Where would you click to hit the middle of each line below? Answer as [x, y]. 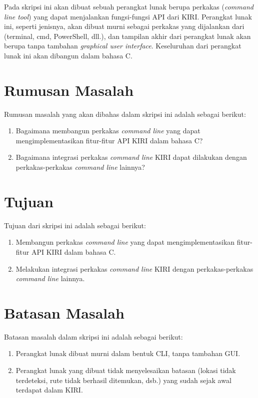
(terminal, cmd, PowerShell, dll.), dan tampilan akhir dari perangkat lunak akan [127, 36]
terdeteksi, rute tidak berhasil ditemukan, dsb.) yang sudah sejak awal [123, 380]
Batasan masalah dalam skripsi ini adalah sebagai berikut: [93, 336]
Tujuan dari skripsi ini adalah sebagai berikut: [75, 225]
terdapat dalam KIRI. [49, 390]
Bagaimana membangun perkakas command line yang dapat [108, 131]
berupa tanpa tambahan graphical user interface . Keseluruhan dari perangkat [123, 46]
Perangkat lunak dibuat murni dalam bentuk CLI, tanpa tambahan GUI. [128, 353]
